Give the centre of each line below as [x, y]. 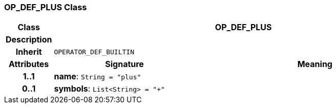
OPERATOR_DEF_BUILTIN [94, 52]
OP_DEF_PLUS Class [46, 7]
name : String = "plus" [98, 77]
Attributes [29, 64]
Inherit [29, 52]
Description [29, 40]
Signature [124, 64]
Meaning [315, 64]
